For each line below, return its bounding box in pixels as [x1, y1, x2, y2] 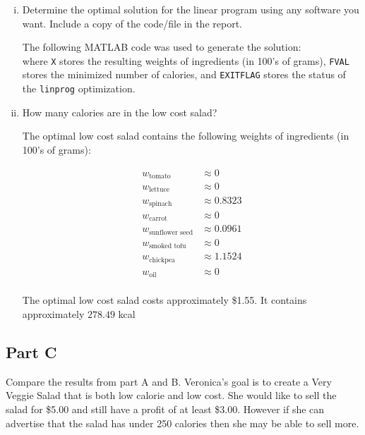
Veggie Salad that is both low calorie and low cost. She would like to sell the [6, 388, 337, 403]
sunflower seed [149, 228, 193, 236]
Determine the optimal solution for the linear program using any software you [22, 2, 359, 16]
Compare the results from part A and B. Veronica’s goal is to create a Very [6, 374, 332, 388]
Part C [6, 341, 57, 363]
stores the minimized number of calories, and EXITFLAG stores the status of [22, 67, 346, 82]
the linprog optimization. [22, 81, 136, 96]
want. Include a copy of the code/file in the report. [22, 16, 242, 30]
